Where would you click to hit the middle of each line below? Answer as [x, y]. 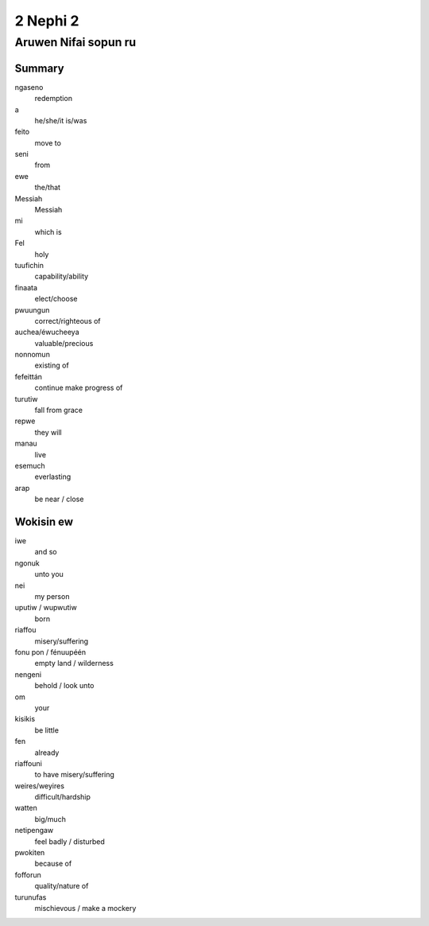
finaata [26, 287]
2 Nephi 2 [47, 21]
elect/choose [56, 299]
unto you [49, 574]
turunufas [31, 897]
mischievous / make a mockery [85, 908]
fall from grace [59, 410]
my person [52, 597]
